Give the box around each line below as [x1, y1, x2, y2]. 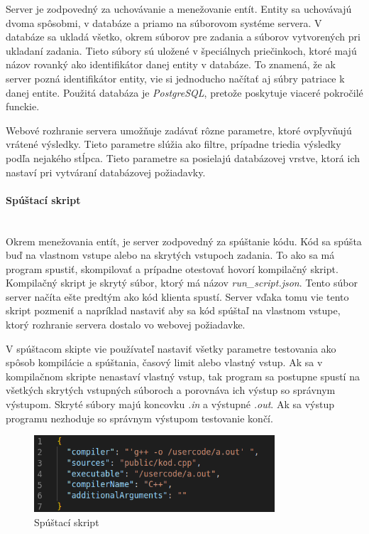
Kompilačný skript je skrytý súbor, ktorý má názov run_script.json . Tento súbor [6, 275, 358, 290]
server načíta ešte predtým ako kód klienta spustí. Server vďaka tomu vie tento [6, 289, 349, 304]
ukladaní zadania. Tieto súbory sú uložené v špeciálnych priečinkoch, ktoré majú [6, 43, 357, 58]
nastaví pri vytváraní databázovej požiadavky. [6, 164, 206, 179]
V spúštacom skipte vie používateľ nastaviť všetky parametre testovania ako [6, 341, 336, 356]
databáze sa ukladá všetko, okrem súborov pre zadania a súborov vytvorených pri [6, 29, 360, 44]
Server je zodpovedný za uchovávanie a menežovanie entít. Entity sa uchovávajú [6, 1, 352, 16]
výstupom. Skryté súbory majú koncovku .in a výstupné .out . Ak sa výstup [6, 397, 334, 412]
